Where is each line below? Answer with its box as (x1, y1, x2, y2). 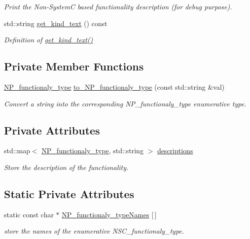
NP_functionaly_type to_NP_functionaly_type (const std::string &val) (4, 81, 225, 92)
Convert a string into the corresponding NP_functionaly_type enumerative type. (4, 98, 247, 108)
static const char (4, 209, 54, 219)
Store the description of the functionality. (4, 162, 129, 172)
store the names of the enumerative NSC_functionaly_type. (4, 226, 184, 236)
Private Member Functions (4, 59, 144, 74)
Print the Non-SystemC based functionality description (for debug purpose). (4, 1, 232, 11)
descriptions (157, 145, 193, 156)
